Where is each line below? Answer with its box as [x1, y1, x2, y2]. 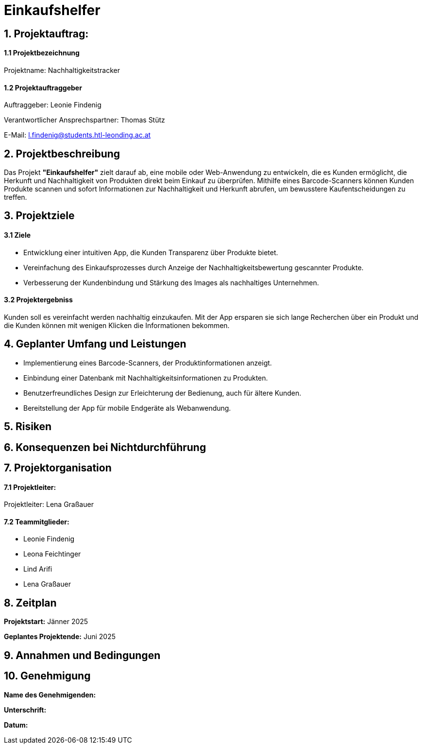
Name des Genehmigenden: [4, 690, 96, 699]
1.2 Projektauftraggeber [4, 83, 82, 92]
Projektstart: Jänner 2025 [4, 617, 88, 626]
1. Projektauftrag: [4, 27, 89, 40]
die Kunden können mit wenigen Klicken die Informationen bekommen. [4, 321, 230, 330]
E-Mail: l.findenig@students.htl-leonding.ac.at [4, 131, 151, 139]
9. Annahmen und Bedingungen [4, 649, 161, 661]
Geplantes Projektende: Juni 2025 [4, 632, 116, 641]
